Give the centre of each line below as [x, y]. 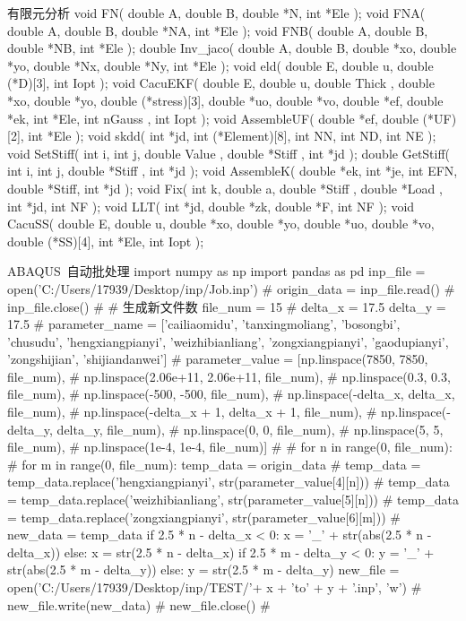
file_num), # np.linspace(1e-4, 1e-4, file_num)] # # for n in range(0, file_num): [230, 447]
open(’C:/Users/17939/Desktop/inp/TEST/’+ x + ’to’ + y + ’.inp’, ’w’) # [215, 587]
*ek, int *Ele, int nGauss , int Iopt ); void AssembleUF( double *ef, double [213, 118]
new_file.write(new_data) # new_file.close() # [139, 604]
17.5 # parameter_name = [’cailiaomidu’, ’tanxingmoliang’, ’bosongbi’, [204, 324]
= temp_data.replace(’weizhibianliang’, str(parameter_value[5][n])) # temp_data [233, 500]
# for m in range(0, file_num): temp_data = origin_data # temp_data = [214, 464]
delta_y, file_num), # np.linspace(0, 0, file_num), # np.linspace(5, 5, [250, 429]
